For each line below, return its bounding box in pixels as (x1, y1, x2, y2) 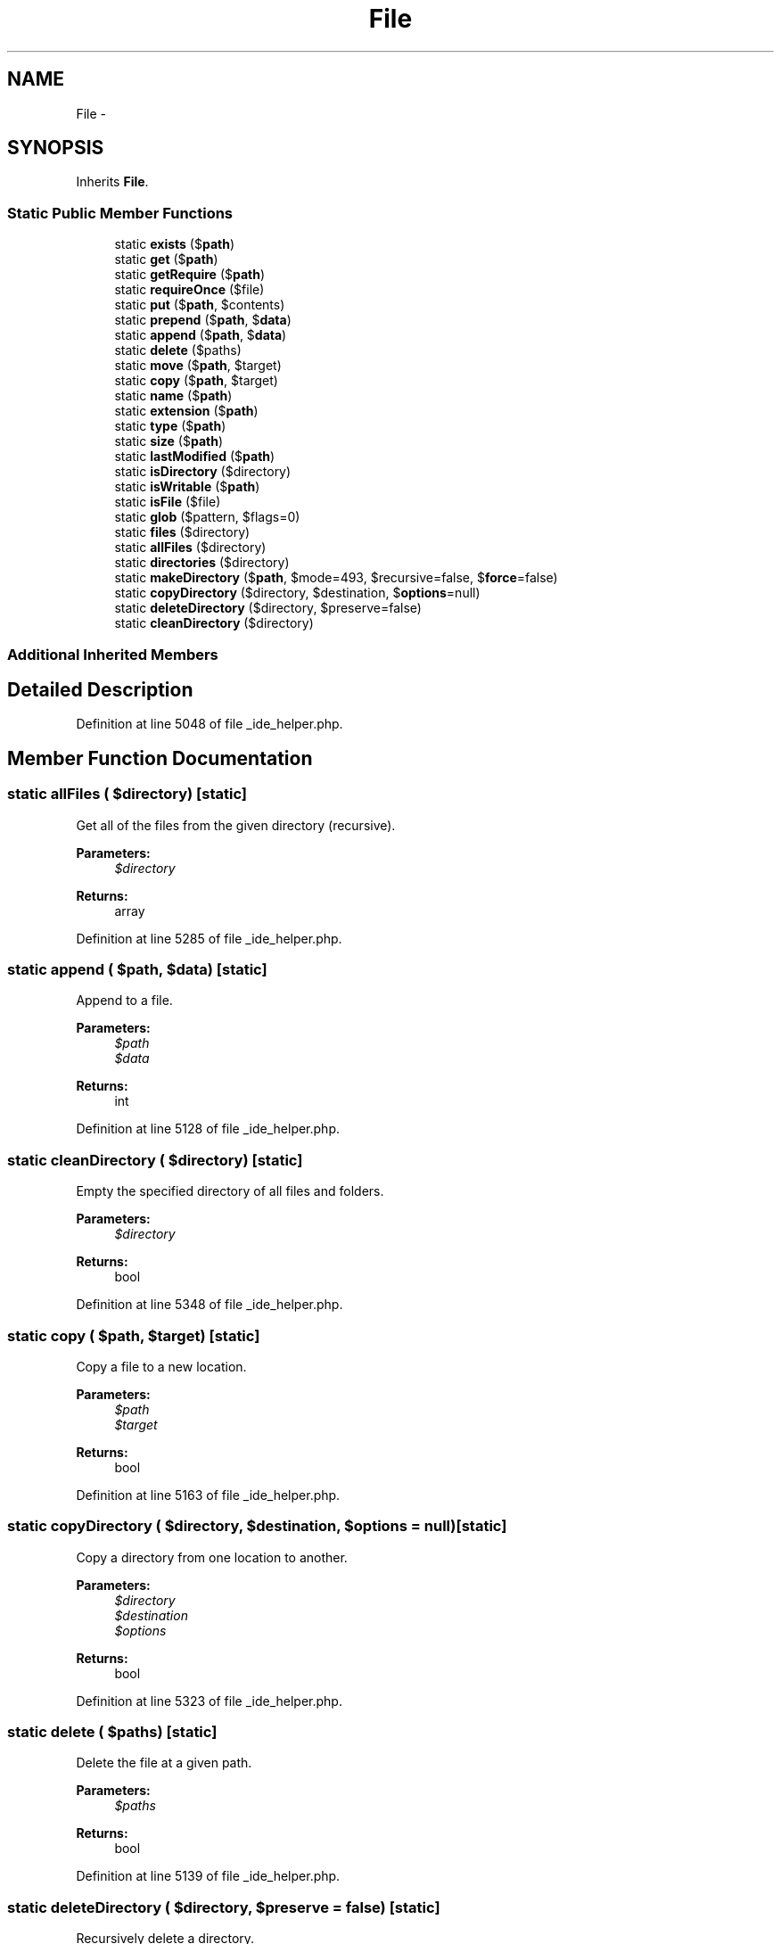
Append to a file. (76, 993, 173, 1009)
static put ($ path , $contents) (114, 297, 285, 313)
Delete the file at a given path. (76, 1755, 252, 1771)
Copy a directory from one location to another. (76, 1549, 348, 1565)
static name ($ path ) (114, 388, 233, 404)
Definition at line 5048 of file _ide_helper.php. (76, 716, 343, 732)
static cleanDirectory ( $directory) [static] (7, 1150, 303, 1169)
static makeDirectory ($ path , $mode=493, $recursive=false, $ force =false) (114, 570, 558, 586)
